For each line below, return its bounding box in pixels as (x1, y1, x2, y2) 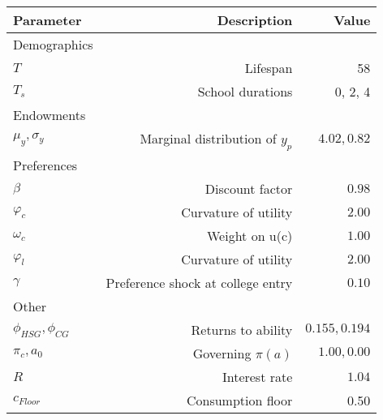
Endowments (13, 105, 86, 124)
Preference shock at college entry (105, 273, 293, 293)
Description (217, 11, 293, 29)
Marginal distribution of (140, 129, 277, 148)
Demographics (13, 35, 93, 54)
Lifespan (244, 58, 293, 77)
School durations (197, 82, 293, 101)
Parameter (13, 11, 82, 29)
